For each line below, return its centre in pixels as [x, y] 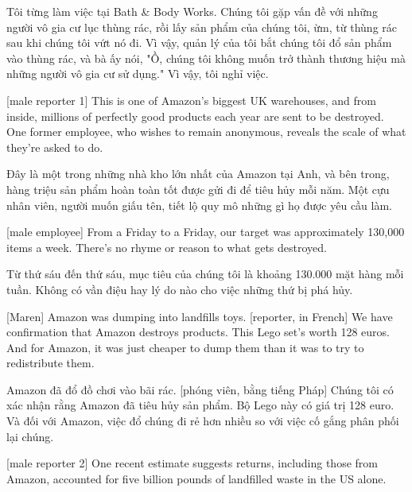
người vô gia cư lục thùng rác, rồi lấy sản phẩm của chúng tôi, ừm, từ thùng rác [202, 27]
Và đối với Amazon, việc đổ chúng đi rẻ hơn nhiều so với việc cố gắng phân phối [203, 421]
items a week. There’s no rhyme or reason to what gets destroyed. [167, 247]
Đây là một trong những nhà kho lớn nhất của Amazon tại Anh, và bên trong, [198, 174]
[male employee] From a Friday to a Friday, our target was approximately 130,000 [206, 232]
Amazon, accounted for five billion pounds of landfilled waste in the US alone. [196, 478]
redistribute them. [51, 363]
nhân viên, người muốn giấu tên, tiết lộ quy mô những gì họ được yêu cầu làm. [199, 205]
